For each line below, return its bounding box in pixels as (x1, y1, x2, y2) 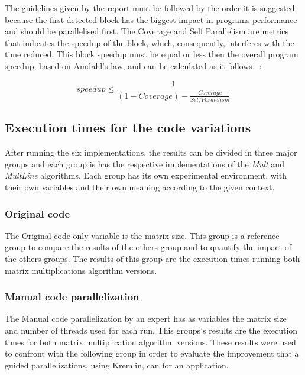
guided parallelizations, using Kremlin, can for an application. (5, 358, 229, 371)
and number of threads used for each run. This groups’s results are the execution (5, 324, 298, 337)
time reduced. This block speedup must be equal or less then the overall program (5, 48, 298, 60)
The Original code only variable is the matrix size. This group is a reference (5, 229, 280, 241)
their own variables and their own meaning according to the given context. (5, 181, 275, 193)
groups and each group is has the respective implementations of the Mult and (5, 157, 284, 170)
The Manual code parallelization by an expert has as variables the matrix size (5, 312, 287, 325)
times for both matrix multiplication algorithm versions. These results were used (5, 335, 296, 348)
